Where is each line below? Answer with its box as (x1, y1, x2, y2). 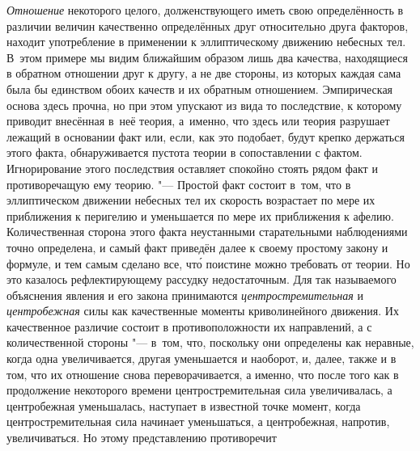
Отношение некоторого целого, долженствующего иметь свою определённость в (6, 2, 404, 18)
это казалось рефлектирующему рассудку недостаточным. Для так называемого (6, 271, 397, 288)
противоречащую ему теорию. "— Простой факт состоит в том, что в (6, 175, 351, 192)
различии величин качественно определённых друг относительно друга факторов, (6, 17, 409, 34)
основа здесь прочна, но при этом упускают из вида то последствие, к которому (6, 96, 402, 113)
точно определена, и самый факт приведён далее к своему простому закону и (6, 238, 388, 255)
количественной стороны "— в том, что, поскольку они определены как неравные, (6, 334, 414, 351)
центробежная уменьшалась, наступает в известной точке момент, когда (6, 397, 361, 414)
